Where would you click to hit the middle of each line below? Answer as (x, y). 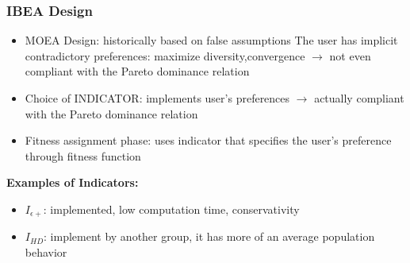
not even (350, 55)
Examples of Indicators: (73, 182)
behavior (46, 252)
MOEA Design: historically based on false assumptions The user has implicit (211, 40)
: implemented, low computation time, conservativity (171, 209)
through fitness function (83, 155)
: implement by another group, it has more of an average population (209, 236)
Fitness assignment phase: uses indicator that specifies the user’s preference (208, 140)
